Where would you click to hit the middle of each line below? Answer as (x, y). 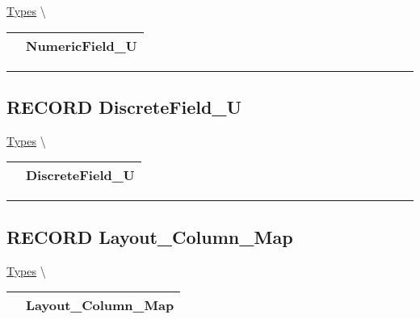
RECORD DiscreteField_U (124, 106)
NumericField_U (82, 45)
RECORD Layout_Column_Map (150, 236)
